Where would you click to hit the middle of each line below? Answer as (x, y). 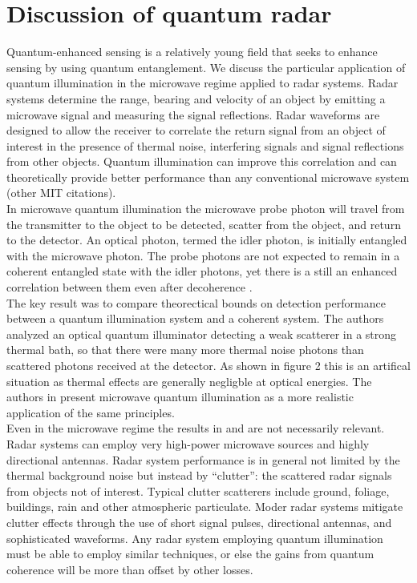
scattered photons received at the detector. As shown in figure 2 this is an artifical (208, 365)
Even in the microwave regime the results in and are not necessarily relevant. (196, 428)
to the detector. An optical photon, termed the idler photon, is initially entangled (207, 240)
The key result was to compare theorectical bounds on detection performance (196, 302)
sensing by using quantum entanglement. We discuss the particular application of (206, 67)
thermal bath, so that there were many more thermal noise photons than (185, 350)
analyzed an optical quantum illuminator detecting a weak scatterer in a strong (202, 334)
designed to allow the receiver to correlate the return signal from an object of (196, 130)
